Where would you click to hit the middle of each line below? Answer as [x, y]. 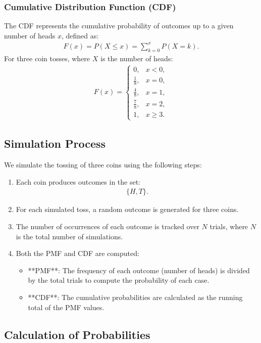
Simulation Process [55, 143]
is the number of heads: [137, 58]
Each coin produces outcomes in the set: [78, 181]
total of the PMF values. [66, 307]
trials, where [229, 226]
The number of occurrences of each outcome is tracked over [108, 226]
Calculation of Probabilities [77, 334]
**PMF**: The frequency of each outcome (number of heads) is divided [139, 270]
